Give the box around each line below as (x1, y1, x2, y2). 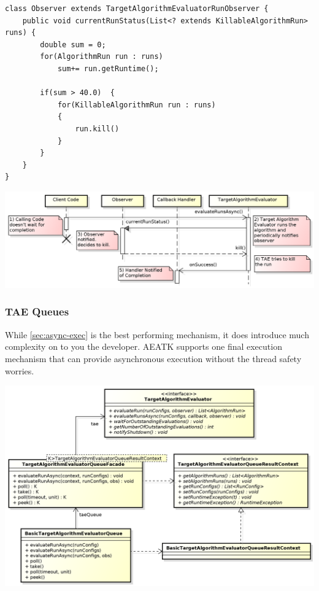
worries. (5, 364, 34, 377)
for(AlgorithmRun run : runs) (40, 52, 163, 61)
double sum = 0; (40, 40, 106, 49)
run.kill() (75, 124, 120, 133)
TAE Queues (5, 304, 69, 319)
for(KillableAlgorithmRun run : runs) (57, 100, 216, 109)
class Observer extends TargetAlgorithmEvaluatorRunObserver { (5, 4, 269, 13)
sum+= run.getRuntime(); (57, 64, 159, 73)
